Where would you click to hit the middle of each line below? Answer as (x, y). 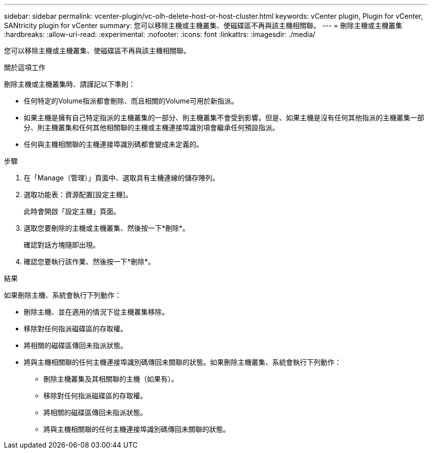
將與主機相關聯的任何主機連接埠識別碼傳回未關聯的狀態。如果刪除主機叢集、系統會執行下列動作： (182, 362)
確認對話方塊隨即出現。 (62, 245)
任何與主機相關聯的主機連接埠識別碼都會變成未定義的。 (113, 144)
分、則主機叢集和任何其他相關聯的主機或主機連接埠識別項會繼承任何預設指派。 (151, 127)
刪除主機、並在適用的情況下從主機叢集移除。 (96, 312)
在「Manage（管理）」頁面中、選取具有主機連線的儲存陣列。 (122, 178)
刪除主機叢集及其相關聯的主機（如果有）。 (111, 379)
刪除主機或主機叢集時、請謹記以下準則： (70, 84)
